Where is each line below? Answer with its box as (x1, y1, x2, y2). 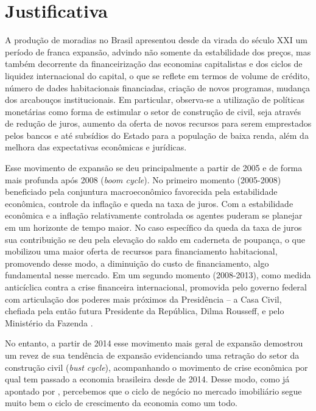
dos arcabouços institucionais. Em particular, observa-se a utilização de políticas (5, 93, 305, 106)
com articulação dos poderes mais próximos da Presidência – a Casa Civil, (5, 292, 282, 305)
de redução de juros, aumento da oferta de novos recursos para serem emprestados (5, 117, 312, 130)
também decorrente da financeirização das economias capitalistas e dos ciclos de (5, 57, 303, 70)
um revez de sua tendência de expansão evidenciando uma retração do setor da (5, 348, 300, 361)
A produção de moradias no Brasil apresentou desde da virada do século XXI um (5, 33, 307, 46)
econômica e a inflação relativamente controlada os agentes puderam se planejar (5, 209, 303, 222)
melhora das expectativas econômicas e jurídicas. (5, 141, 187, 153)
